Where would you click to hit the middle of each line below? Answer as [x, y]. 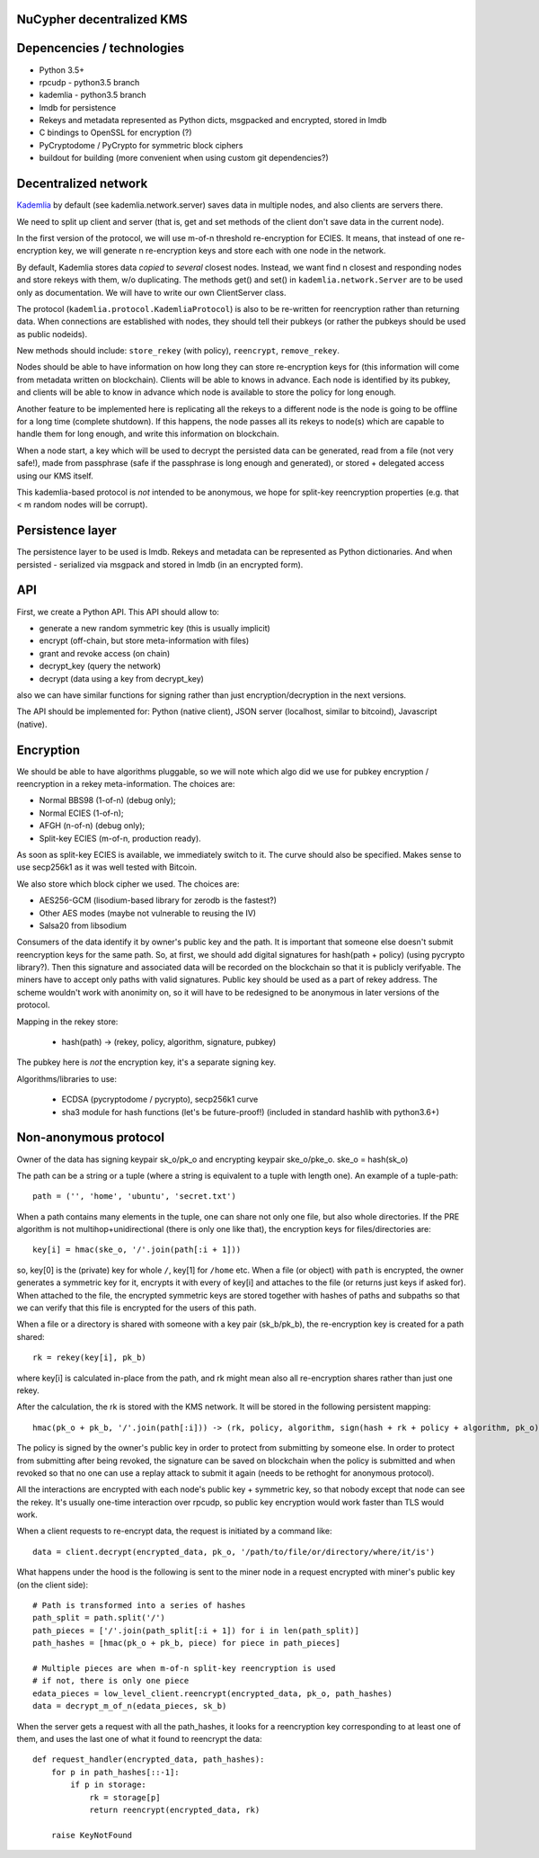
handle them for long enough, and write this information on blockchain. [148, 434]
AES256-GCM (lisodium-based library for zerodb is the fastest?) [158, 900]
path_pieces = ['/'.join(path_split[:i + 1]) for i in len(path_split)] [196, 1630]
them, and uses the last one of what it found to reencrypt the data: [139, 1738]
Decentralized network [82, 184]
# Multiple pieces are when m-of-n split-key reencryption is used [184, 1668]
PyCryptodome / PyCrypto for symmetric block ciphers [141, 145]
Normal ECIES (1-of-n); [82, 813]
